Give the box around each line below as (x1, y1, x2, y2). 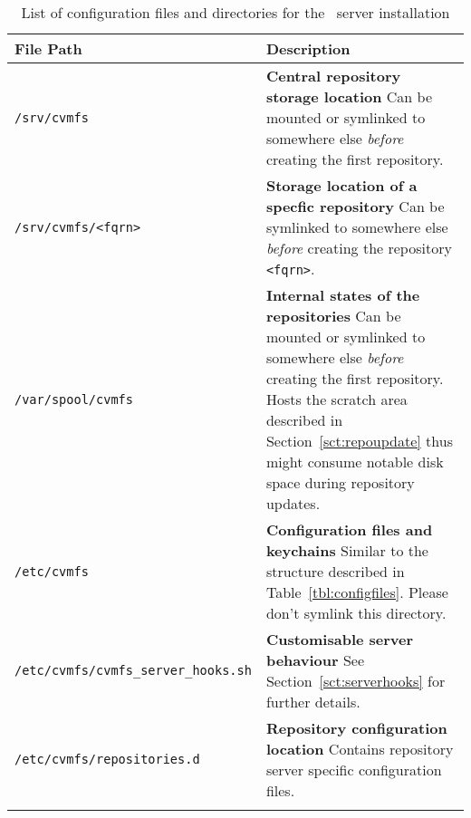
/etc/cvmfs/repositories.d (14, 752, 200, 766)
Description (265, 38, 351, 59)
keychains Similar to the (265, 540, 428, 561)
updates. (265, 493, 321, 514)
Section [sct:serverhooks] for (265, 670, 446, 691)
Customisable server (265, 629, 414, 650)
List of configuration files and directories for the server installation (21, 2, 450, 23)
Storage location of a (265, 175, 418, 196)
